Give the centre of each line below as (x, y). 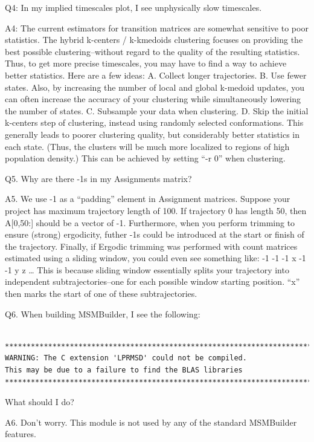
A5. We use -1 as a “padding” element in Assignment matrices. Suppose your (148, 199)
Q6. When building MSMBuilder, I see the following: (103, 314)
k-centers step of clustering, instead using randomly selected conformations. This (154, 122)
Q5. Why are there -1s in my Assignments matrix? (98, 178)
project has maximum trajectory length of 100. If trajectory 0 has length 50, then (156, 210)
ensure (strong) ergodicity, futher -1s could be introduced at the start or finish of (155, 234)
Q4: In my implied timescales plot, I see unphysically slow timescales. (133, 7)
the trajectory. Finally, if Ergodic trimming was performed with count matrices (151, 246)
